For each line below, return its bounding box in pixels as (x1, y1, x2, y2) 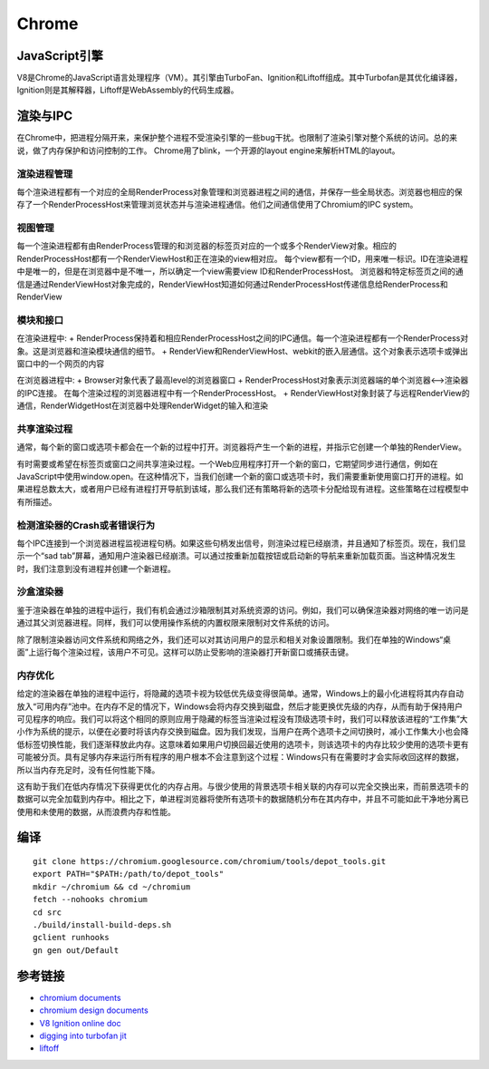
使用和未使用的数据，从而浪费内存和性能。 (16, 806, 176, 817)
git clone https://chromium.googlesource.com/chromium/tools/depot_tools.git (33, 857, 387, 867)
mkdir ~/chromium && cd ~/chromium (33, 881, 191, 892)
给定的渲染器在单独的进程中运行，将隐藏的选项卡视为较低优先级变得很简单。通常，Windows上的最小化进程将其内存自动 (16, 688, 465, 699)
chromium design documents (39, 1005, 149, 1016)
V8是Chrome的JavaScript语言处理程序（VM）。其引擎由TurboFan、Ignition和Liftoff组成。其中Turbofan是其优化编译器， (16, 73, 463, 83)
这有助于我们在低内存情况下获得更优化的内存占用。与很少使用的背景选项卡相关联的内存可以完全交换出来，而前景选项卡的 (16, 781, 469, 792)
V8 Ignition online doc (39, 1017, 121, 1028)
